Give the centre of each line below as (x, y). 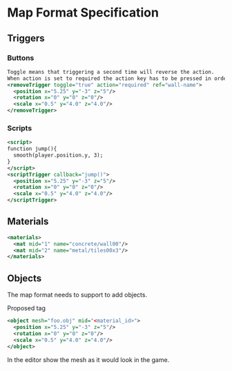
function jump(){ (32, 149)
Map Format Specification (83, 13)
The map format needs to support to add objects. (77, 295)
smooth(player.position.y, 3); (58, 156)
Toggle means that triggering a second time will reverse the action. (111, 72)
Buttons (21, 58)
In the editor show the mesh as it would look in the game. (88, 359)
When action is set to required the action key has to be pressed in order (118, 78)
